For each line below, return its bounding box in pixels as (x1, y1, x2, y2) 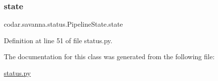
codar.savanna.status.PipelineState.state (4, 19, 123, 29)
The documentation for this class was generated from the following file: (4, 51, 215, 62)
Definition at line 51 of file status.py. (4, 35, 112, 45)
